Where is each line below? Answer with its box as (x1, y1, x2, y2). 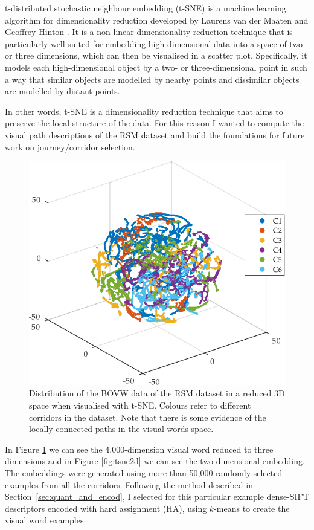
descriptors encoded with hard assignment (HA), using (5, 502, 207, 514)
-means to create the (214, 502, 290, 514)
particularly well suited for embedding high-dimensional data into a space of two (5, 37, 303, 50)
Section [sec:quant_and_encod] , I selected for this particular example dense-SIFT (5, 490, 309, 503)
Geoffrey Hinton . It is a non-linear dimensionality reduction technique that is (5, 25, 293, 38)
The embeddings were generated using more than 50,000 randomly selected (5, 467, 283, 479)
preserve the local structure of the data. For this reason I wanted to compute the (5, 117, 304, 129)
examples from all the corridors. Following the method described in (5, 478, 253, 491)
